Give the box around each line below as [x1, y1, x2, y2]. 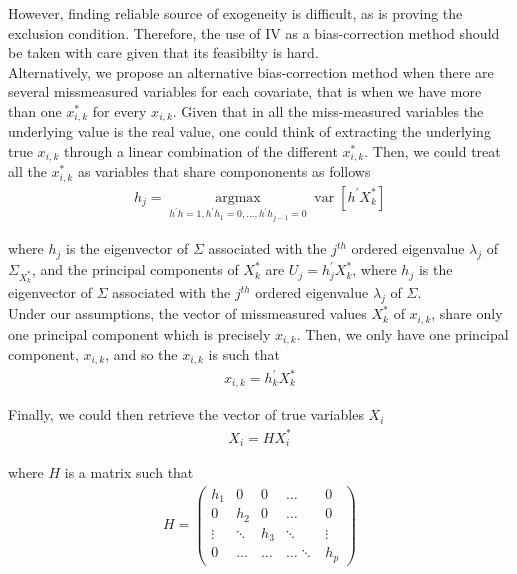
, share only [431, 303, 503, 324]
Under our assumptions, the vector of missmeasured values [8, 303, 367, 324]
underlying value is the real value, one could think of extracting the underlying [8, 121, 491, 142]
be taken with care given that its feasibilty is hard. [8, 42, 319, 63]
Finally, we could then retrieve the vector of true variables [8, 404, 364, 425]
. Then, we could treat [364, 141, 501, 162]
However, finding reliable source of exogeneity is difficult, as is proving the [8, 3, 463, 23]
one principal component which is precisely [8, 323, 271, 344]
